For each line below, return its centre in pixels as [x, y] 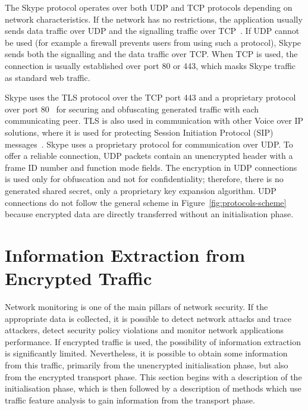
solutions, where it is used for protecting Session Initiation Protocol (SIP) [139, 132]
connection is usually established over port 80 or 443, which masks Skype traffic [150, 65]
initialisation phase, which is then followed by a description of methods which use [153, 388]
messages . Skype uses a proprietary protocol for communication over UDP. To [149, 144]
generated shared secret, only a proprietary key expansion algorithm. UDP [141, 190]
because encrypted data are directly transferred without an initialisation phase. [149, 214]
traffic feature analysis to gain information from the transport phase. [130, 400]
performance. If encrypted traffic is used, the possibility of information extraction [153, 341]
